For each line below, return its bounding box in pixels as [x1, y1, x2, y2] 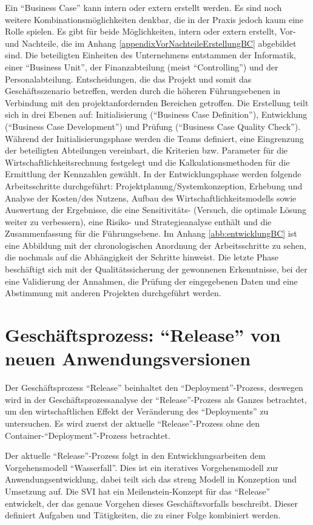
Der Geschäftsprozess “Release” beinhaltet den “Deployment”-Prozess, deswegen [5, 381, 303, 394]
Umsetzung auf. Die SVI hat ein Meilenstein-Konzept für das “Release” [5, 484, 271, 497]
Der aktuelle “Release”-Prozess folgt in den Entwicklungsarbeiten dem [5, 449, 266, 462]
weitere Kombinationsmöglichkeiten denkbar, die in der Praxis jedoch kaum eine [5, 13, 304, 25]
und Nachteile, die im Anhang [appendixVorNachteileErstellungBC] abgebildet [5, 36, 297, 49]
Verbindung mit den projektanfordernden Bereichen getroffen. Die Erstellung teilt [5, 96, 309, 109]
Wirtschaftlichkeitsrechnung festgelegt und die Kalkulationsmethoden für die [5, 155, 290, 168]
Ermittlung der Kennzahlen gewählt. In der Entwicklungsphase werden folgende [5, 168, 301, 180]
